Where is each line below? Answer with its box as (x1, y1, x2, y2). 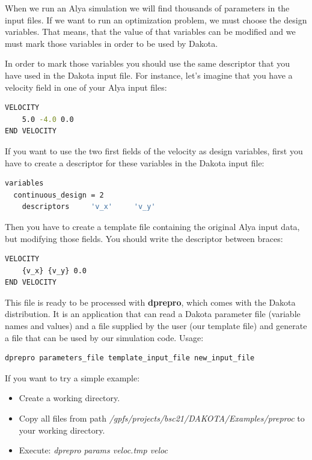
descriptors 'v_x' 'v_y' (22, 202, 156, 211)
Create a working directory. (19, 392, 120, 404)
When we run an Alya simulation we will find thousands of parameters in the (5, 2, 290, 14)
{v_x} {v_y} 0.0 (22, 266, 87, 275)
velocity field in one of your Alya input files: (5, 80, 167, 93)
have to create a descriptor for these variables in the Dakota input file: (5, 156, 265, 169)
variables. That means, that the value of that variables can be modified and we (5, 25, 296, 38)
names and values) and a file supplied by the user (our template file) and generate (5, 319, 307, 332)
